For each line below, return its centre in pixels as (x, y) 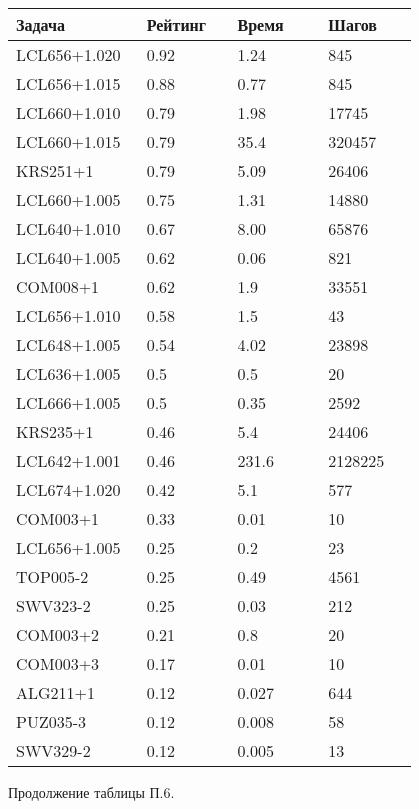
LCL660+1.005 (68, 199)
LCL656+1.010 (68, 315)
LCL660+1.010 (68, 112)
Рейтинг (176, 24)
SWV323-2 (53, 605)
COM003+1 (58, 518)
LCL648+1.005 (68, 344)
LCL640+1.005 (68, 257)
